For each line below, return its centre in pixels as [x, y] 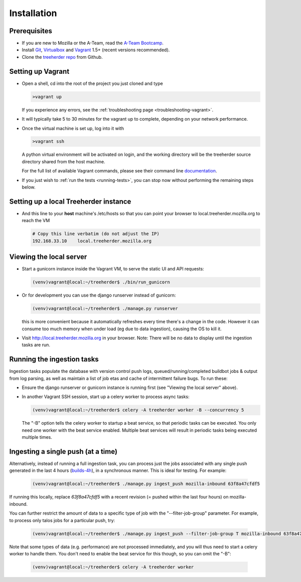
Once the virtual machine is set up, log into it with [73, 128]
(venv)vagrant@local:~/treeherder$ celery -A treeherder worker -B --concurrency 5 [138, 410]
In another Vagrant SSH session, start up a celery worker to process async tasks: [106, 397]
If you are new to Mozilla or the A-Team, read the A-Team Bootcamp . [93, 43]
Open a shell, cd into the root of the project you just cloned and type [92, 83]
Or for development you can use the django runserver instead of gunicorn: [99, 295]
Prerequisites [31, 31]
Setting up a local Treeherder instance [70, 201]
